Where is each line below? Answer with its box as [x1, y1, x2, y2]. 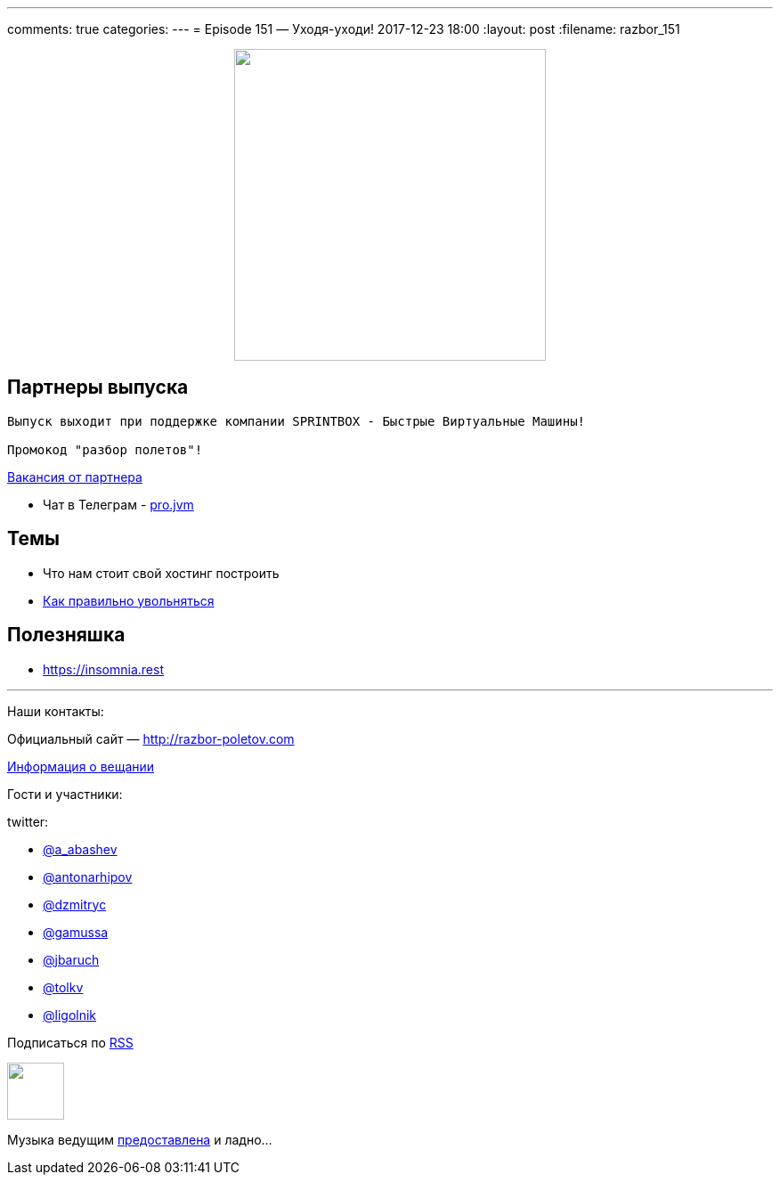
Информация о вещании [7, 758, 155, 774]
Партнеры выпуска [7, 376, 189, 399]
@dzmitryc [43, 896, 107, 912]
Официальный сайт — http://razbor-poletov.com [7, 730, 295, 746]
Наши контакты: [7, 703, 104, 719]
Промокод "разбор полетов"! [7, 442, 203, 457]
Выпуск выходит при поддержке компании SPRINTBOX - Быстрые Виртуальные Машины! [7, 413, 586, 428]
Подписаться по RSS [7, 1034, 134, 1050]
